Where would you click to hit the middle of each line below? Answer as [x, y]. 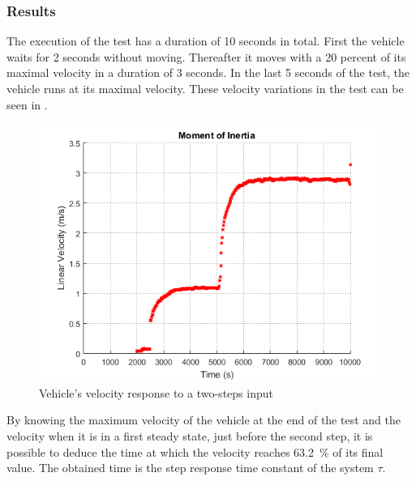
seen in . [27, 104]
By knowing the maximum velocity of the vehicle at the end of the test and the [204, 420]
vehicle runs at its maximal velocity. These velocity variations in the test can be [205, 88]
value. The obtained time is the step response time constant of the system [190, 468]
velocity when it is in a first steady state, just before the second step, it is [190, 435]
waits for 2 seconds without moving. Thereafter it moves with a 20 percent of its [206, 56]
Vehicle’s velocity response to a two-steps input [156, 392]
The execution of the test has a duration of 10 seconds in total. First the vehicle [206, 41]
